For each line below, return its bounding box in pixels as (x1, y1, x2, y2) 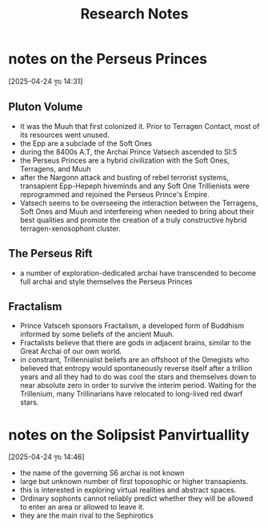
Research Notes (80, 5, 189, 23)
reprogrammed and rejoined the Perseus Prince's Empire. (19, 189, 210, 199)
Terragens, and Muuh (19, 163, 92, 173)
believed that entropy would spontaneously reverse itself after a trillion (19, 364, 253, 373)
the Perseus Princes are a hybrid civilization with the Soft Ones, (19, 155, 230, 165)
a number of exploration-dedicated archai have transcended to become (19, 268, 257, 277)
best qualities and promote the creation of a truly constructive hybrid (19, 215, 247, 224)
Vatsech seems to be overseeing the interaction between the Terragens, (19, 198, 258, 208)
